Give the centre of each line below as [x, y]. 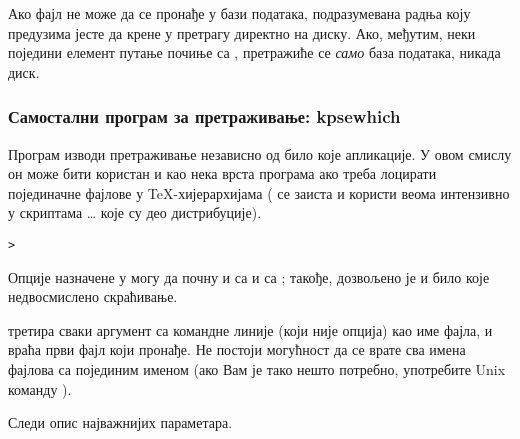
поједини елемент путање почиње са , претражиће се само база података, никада [254, 52]
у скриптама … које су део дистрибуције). [135, 212]
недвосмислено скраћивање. [93, 296]
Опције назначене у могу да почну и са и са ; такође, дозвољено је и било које [249, 276]
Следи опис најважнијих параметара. [120, 422]
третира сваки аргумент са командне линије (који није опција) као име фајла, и [250, 329]
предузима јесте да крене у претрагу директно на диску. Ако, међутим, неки [242, 32]
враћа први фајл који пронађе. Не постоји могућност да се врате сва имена [237, 349]
